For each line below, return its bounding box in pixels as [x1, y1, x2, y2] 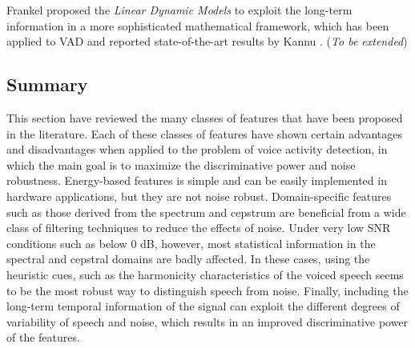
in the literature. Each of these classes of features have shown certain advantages [6, 125, 402, 142]
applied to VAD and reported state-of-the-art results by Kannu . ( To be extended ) [6, 33, 408, 50]
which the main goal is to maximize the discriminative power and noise [6, 156, 356, 173]
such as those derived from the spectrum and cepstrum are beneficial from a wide [6, 203, 406, 220]
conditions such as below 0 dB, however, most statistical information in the [6, 234, 376, 251]
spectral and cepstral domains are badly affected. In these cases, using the [6, 250, 370, 267]
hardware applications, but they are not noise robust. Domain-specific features [6, 187, 392, 204]
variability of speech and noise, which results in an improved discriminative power [6, 313, 409, 330]
